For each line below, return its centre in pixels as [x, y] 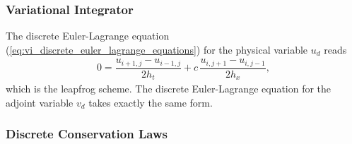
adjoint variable [40, 102]
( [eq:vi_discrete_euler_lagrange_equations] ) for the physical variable [157, 49]
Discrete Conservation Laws [87, 134]
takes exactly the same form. [151, 102]
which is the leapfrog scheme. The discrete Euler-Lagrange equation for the [169, 89]
